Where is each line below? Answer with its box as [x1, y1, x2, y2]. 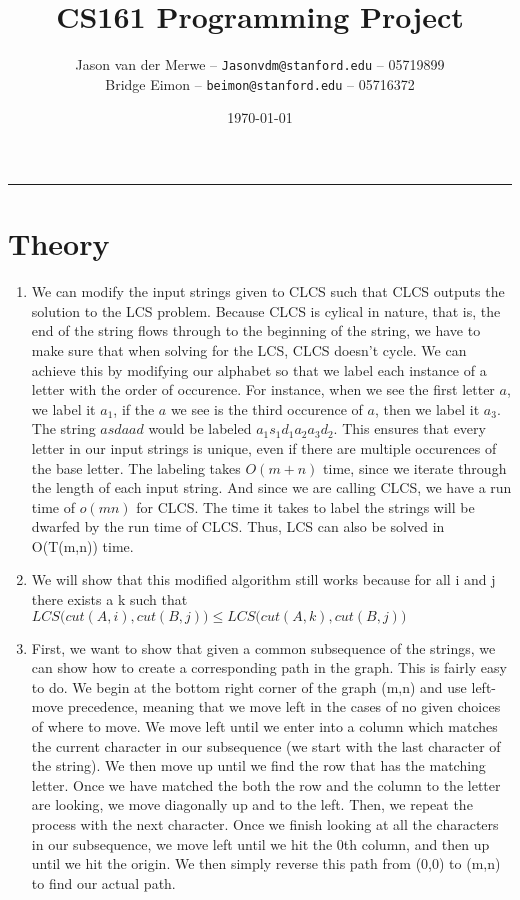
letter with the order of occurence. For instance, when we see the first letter [31, 379, 495, 400]
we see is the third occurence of [170, 398, 363, 419]
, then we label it [374, 398, 480, 419]
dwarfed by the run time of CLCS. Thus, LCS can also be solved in [31, 516, 445, 537]
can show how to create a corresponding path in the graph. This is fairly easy [31, 657, 507, 678]
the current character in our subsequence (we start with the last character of [31, 735, 501, 756]
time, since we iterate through [323, 457, 507, 478]
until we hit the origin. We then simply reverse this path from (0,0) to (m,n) [31, 853, 501, 874]
